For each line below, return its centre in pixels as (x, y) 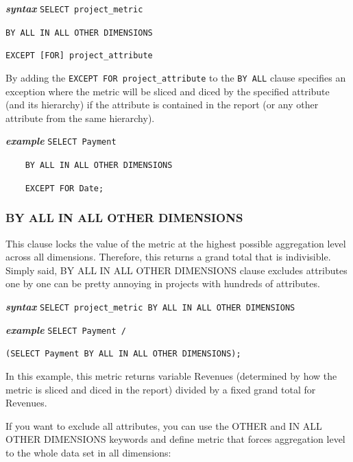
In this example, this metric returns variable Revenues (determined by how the (171, 375)
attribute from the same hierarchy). (80, 118)
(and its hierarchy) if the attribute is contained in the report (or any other (162, 105)
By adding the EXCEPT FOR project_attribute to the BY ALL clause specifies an (176, 77)
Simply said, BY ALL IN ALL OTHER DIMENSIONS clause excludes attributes (176, 270)
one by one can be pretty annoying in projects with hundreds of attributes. (163, 283)
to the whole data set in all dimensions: (88, 452)
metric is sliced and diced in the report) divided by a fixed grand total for (161, 389)
